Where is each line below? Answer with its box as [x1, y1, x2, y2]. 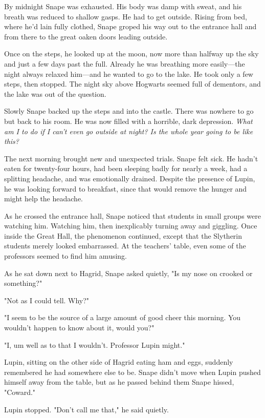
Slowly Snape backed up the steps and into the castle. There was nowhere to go [4, 106, 254, 116]
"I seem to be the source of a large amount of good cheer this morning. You [4, 312, 241, 323]
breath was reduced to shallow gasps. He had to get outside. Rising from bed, [4, 11, 247, 22]
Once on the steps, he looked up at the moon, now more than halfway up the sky [4, 48, 259, 59]
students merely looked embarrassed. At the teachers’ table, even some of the [4, 240, 246, 251]
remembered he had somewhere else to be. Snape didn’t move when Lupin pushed [4, 366, 261, 377]
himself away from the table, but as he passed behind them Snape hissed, [4, 377, 234, 387]
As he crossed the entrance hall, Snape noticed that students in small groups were [4, 210, 261, 221]
